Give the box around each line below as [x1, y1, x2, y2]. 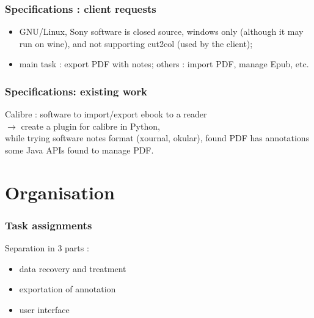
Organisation [5, 179, 115, 204]
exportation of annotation [19, 283, 116, 295]
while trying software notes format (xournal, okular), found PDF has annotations [5, 131, 310, 144]
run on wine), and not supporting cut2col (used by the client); [19, 37, 253, 50]
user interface [19, 303, 70, 316]
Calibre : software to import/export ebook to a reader [5, 108, 207, 120]
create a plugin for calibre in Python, [21, 119, 160, 132]
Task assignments [5, 217, 92, 232]
